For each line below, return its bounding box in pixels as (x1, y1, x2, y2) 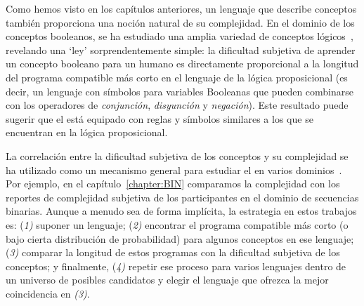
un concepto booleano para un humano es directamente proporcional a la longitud (6, 56, 359, 71)
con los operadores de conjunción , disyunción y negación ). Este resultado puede (6, 98, 349, 112)
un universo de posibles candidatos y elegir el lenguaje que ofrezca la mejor (6, 272, 329, 287)
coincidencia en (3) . (6, 286, 90, 300)
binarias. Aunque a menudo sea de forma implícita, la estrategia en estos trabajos (6, 204, 357, 218)
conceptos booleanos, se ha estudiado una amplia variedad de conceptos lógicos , (6, 29, 353, 44)
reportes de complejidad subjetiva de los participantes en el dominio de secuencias (6, 189, 359, 204)
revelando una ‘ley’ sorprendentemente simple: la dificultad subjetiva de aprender (6, 42, 356, 57)
